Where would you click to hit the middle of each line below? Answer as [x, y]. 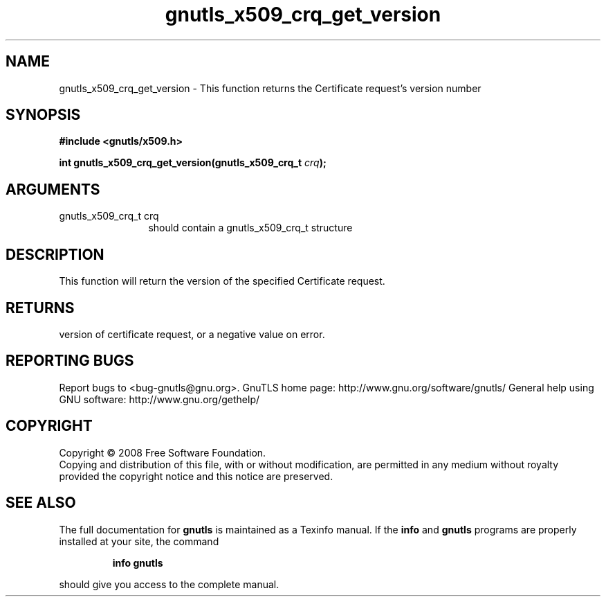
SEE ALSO [41, 503]
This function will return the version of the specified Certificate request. [222, 281]
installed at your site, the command [139, 541]
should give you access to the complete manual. [169, 584]
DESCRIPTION [55, 254]
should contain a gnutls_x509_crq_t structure [250, 228]
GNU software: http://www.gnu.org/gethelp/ [159, 399]
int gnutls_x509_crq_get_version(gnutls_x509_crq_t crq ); [193, 163]
